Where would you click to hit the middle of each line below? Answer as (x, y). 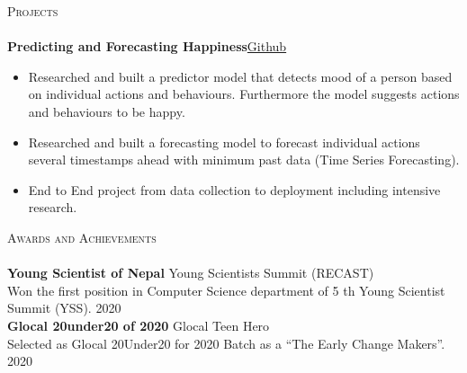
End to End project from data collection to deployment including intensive (234, 189)
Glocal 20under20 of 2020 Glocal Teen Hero (139, 325)
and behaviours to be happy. (107, 111)
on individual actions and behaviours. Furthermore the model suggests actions (244, 94)
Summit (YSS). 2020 (64, 308)
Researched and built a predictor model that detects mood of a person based (240, 76)
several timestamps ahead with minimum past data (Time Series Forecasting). (244, 160)
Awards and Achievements (82, 237)
